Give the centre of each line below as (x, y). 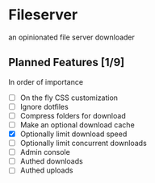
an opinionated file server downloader (72, 37)
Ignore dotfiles (44, 106)
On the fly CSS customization (69, 98)
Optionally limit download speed (73, 134)
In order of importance (46, 81)
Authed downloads (51, 161)
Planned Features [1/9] (67, 62)
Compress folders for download (73, 115)
